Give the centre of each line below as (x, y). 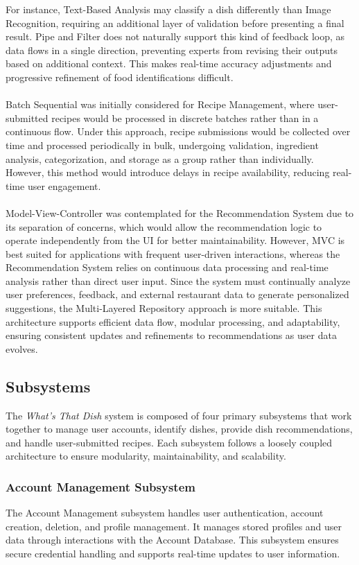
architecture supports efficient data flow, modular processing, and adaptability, (173, 321)
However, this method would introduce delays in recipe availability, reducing (168, 172)
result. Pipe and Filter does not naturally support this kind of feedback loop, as (175, 36)
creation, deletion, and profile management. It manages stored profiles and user (174, 526)
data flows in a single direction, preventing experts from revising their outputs (172, 50)
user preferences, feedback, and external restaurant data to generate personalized (177, 294)
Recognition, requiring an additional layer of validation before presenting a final (175, 23)
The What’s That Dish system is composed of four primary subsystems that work (179, 415)
